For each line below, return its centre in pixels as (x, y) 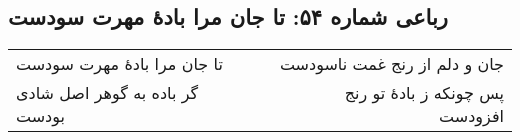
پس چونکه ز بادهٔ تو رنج (424, 93)
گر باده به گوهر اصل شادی (107, 93)
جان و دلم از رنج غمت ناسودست (391, 64)
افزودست (471, 116)
